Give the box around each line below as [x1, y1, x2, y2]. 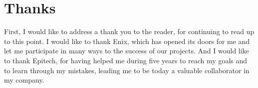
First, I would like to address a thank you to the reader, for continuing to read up [4, 26, 255, 37]
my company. [4, 75, 44, 85]
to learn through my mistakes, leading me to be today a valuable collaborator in [4, 65, 250, 75]
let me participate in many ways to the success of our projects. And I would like [4, 45, 249, 56]
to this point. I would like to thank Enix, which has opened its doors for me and [4, 36, 250, 46]
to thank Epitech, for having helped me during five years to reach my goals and [4, 55, 248, 65]
